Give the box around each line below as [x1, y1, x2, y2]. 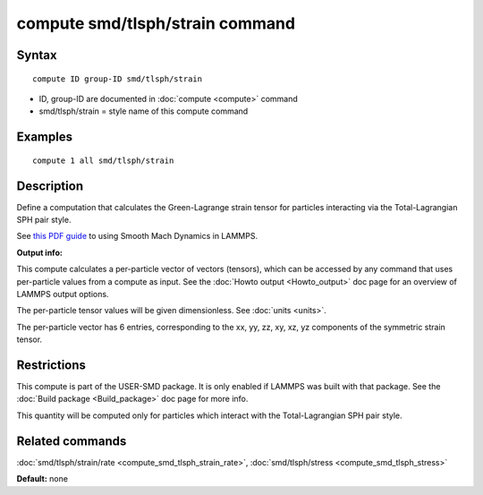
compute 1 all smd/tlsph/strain [32, 155, 174, 166]
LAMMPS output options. [16, 289, 109, 299]
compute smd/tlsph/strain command [16, 13, 295, 33]
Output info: [16, 247, 63, 258]
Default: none [16, 474, 69, 484]
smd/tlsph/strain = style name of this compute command [38, 106, 249, 116]
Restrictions [16, 357, 87, 372]
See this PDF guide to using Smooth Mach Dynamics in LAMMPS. [16, 231, 258, 242]
